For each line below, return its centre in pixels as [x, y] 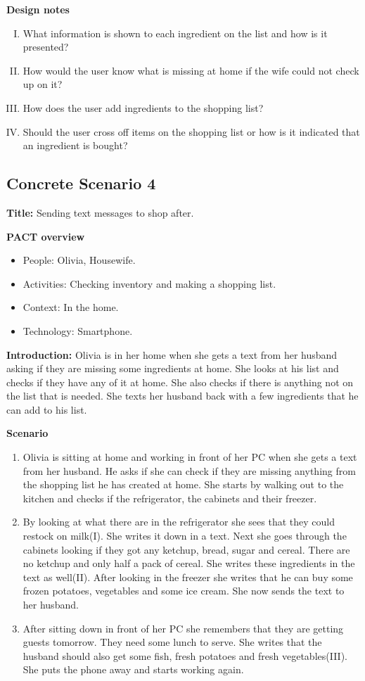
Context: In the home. [71, 307]
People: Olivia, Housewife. [79, 260]
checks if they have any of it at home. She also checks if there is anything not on [180, 382]
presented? [46, 47]
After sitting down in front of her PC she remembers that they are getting [183, 628]
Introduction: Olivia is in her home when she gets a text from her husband [172, 354]
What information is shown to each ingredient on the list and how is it [175, 33]
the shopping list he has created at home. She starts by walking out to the [183, 484]
